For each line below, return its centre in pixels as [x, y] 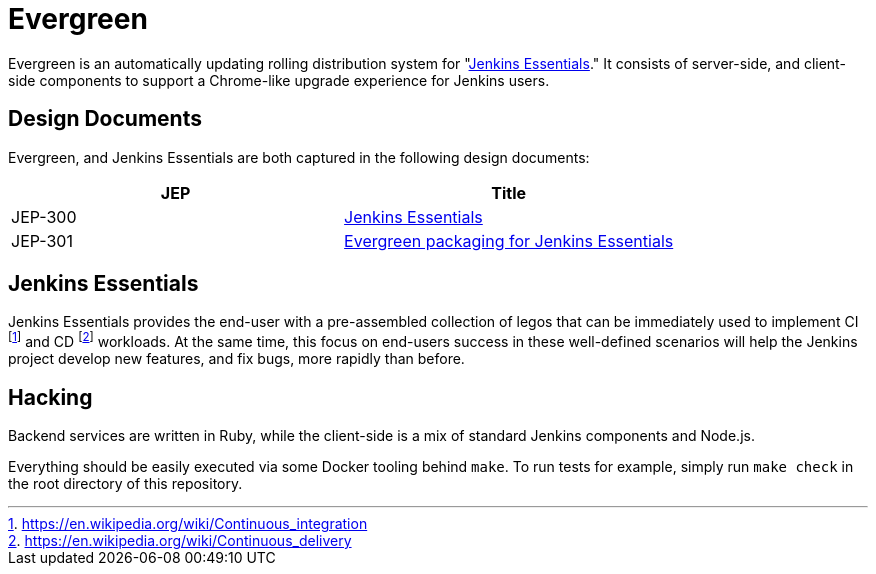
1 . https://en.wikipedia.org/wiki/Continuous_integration [188, 523]
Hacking [50, 397]
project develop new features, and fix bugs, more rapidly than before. [236, 359]
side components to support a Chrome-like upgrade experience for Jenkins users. [279, 80]
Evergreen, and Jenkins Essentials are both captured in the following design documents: [299, 157]
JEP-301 [42, 240]
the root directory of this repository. [125, 483]
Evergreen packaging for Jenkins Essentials [509, 240]
